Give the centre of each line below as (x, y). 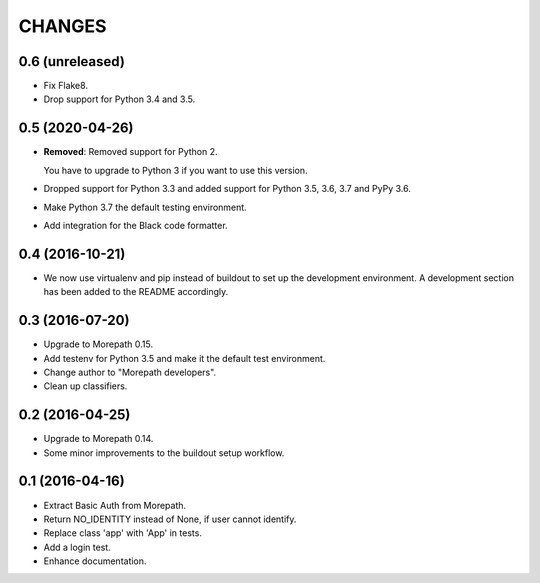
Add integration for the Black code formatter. (136, 225)
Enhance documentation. (95, 561)
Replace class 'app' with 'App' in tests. (122, 533)
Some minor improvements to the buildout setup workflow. (164, 452)
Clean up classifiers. (85, 386)
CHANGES (62, 26)
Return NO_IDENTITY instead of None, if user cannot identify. (170, 519)
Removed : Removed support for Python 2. (131, 152)
